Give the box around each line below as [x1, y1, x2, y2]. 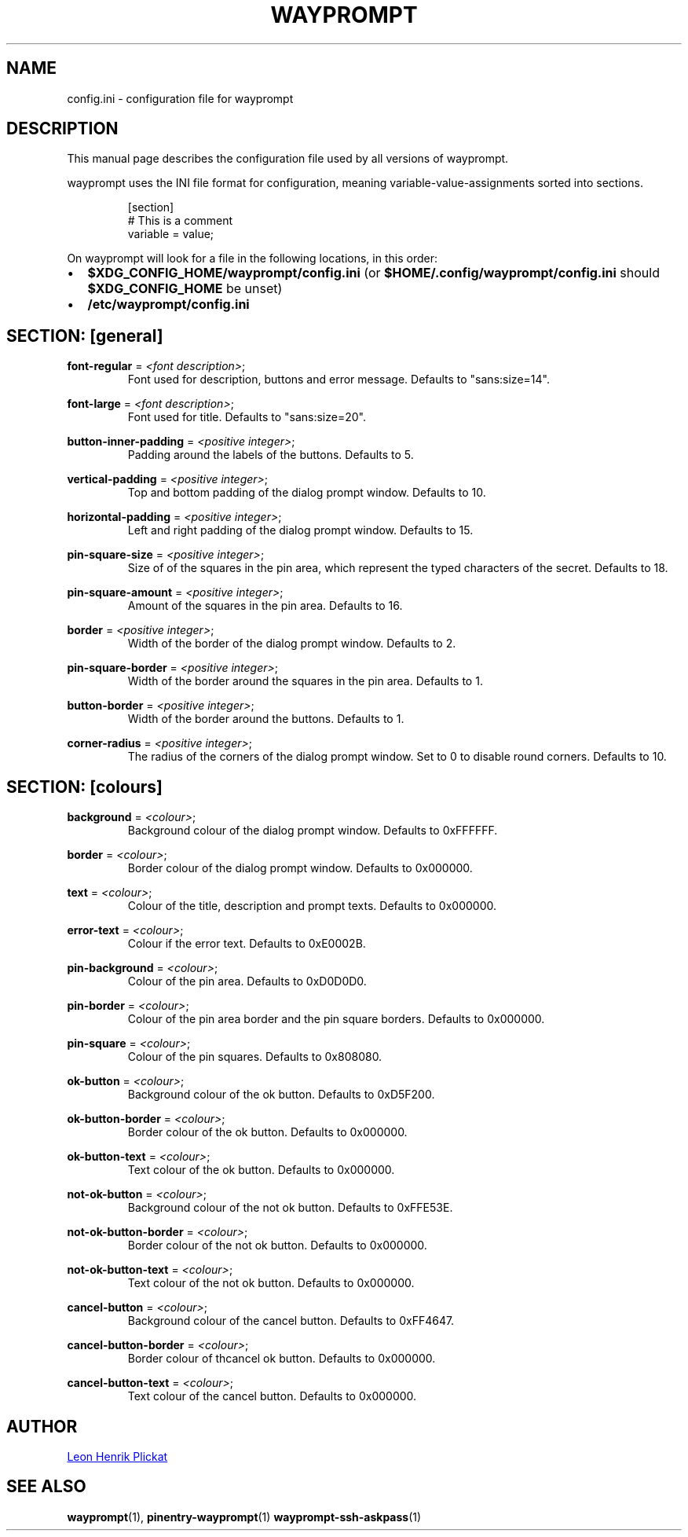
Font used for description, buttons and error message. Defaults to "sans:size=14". [127, 372, 550, 387]
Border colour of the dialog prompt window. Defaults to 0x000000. [127, 861, 473, 875]
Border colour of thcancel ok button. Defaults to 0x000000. [127, 1352, 436, 1366]
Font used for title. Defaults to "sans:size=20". [127, 410, 366, 424]
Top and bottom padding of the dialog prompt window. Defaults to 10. [127, 486, 486, 500]
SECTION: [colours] [6, 776, 163, 797]
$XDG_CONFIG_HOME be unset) [87, 281, 283, 297]
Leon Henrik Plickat [67, 1449, 168, 1463]
